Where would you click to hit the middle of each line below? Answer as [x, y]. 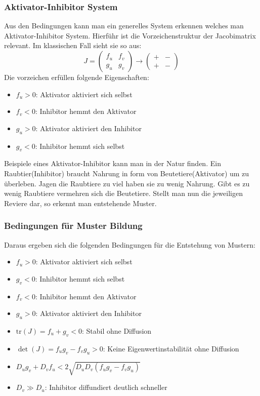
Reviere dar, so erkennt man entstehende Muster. [80, 203]
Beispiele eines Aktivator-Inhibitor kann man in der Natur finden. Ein [113, 163]
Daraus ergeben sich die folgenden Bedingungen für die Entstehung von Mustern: [130, 244]
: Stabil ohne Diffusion [117, 330]
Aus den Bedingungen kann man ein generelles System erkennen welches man [124, 26]
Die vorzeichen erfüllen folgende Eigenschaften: [77, 77]
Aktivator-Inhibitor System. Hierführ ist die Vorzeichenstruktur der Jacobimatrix [130, 35]
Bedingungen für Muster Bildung [73, 226]
